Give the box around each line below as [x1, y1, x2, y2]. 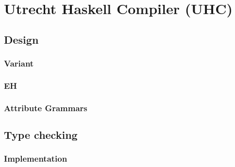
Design [4, 32, 39, 47]
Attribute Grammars [4, 101, 87, 114]
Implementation [4, 152, 67, 165]
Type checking [4, 127, 78, 142]
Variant [4, 57, 34, 69]
